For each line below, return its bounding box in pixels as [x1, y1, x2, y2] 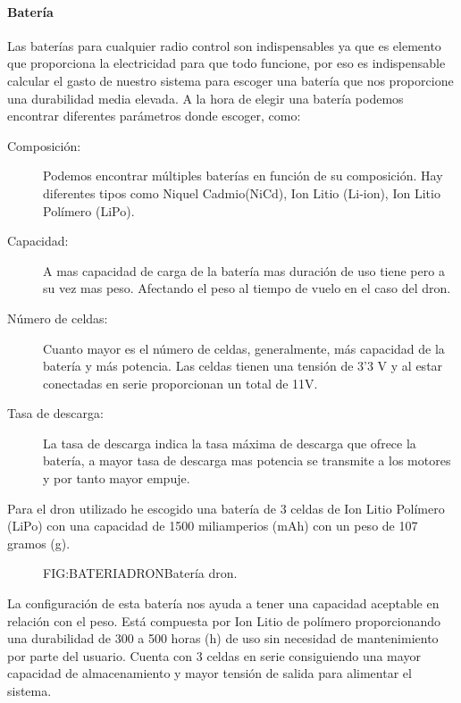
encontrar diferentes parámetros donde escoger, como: [7, 106, 301, 125]
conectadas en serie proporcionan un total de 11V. [43, 373, 318, 392]
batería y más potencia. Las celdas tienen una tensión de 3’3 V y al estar [43, 356, 443, 375]
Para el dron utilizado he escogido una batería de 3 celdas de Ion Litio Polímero [7, 498, 445, 517]
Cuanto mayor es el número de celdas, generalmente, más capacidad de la [43, 339, 445, 357]
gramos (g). [7, 533, 71, 552]
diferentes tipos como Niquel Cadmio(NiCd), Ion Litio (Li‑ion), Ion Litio [43, 183, 440, 202]
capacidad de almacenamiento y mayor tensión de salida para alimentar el [7, 664, 412, 682]
